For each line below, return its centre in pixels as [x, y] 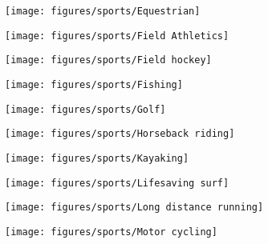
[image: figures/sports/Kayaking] [97, 158]
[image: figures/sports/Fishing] [94, 84]
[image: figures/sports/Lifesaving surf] [117, 183]
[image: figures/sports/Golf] [85, 109]
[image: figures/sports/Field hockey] [108, 60]
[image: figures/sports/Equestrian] [103, 11]
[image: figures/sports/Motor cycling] [111, 232]
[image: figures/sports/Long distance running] [134, 208]
